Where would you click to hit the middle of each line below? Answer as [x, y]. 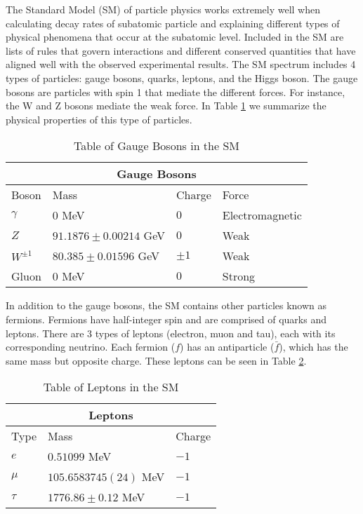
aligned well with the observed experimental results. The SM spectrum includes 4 [181, 64]
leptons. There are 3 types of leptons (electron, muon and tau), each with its [171, 333]
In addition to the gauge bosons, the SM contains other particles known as [166, 305]
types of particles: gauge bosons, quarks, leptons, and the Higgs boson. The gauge [182, 77]
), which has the [313, 347]
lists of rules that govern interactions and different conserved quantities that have [181, 50]
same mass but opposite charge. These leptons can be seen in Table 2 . [156, 360]
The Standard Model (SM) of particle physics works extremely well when [163, 9]
